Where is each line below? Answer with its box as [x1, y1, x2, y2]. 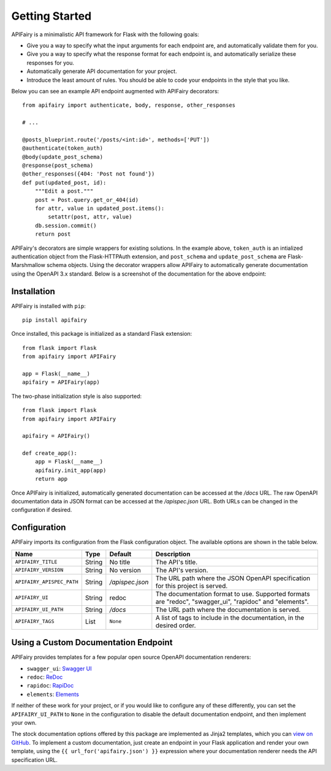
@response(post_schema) [22, 162, 94, 169]
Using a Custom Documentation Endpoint [11, 637, 173, 648]
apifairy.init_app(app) [34, 467, 107, 474]
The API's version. [155, 565, 208, 574]
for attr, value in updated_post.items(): [34, 204, 165, 212]
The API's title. [155, 557, 198, 566]
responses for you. [26, 59, 75, 66]
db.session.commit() [34, 222, 97, 229]
